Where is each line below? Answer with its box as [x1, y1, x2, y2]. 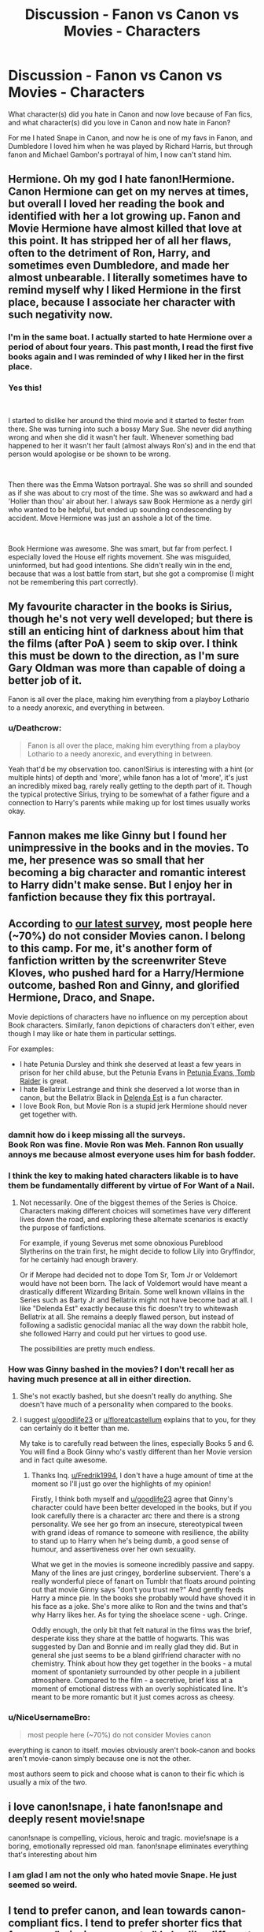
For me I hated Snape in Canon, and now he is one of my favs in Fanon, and [8, 132, 253, 143]
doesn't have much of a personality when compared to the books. [19, 1400, 233, 1410]
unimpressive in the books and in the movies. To [8, 842, 249, 855]
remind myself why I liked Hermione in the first [8, 284, 241, 297]
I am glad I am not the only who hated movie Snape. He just [8, 1870, 237, 1881]
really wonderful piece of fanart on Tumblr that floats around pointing [31, 1577, 256, 1586]
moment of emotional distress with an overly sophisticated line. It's [31, 1684, 248, 1693]
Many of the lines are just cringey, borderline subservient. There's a [31, 1568, 251, 1577]
